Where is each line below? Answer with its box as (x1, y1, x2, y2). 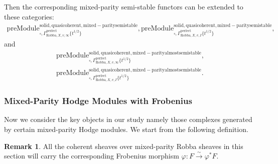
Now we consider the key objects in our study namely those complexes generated (4, 114, 252, 124)
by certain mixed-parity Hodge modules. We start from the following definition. (4, 124, 248, 134)
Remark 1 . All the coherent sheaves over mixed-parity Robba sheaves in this (4, 140, 243, 151)
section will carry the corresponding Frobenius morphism (4, 150, 179, 161)
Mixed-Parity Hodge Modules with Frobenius (4, 94, 192, 107)
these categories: (4, 11, 54, 21)
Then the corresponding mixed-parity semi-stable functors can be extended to (4, 1, 243, 11)
